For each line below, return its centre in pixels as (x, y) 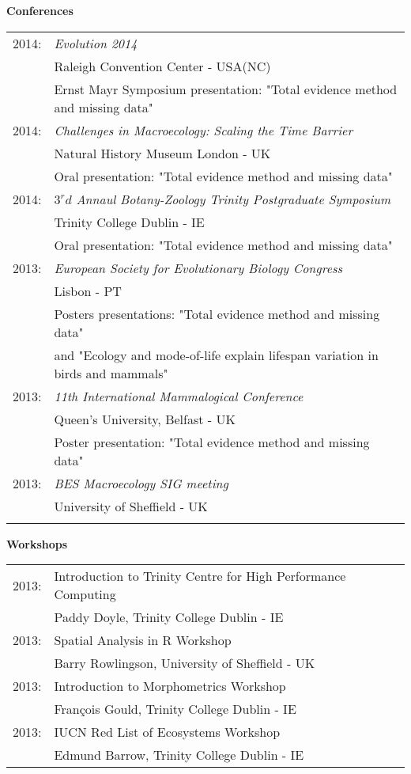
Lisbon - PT (88, 290)
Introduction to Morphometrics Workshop (170, 686)
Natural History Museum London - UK (162, 153)
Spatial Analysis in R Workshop (143, 640)
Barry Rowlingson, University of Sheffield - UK (185, 663)
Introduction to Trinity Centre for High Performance (200, 576)
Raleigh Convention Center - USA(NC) (162, 66)
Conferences (40, 10)
